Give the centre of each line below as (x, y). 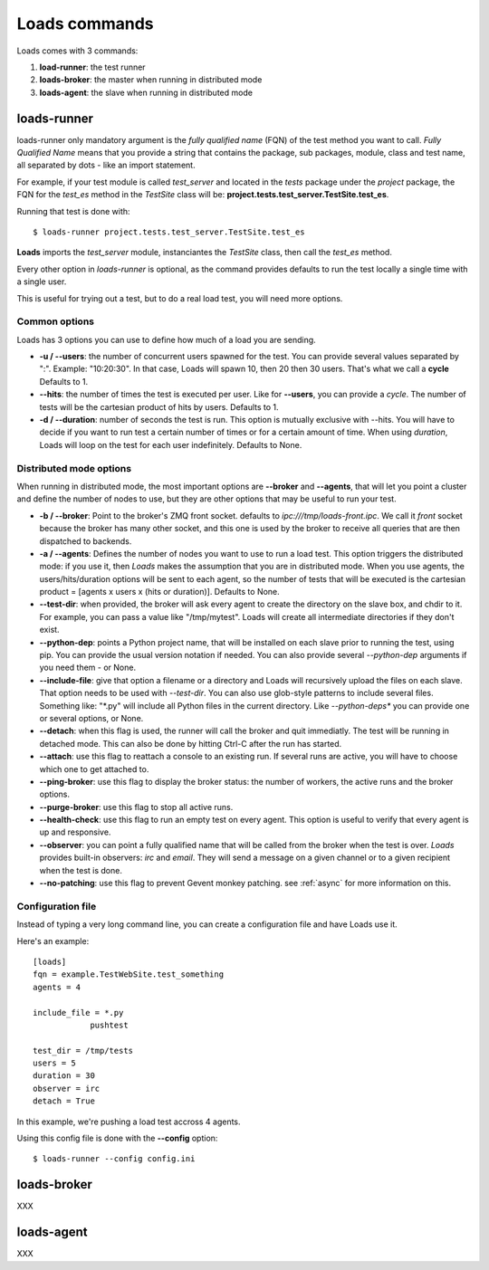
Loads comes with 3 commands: (77, 51)
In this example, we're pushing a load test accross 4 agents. (129, 1122)
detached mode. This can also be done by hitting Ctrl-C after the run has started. (191, 743)
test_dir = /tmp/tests (83, 1050)
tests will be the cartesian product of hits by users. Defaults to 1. (159, 406)
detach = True (64, 1101)
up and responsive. (75, 832)
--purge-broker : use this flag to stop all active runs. (136, 807)
